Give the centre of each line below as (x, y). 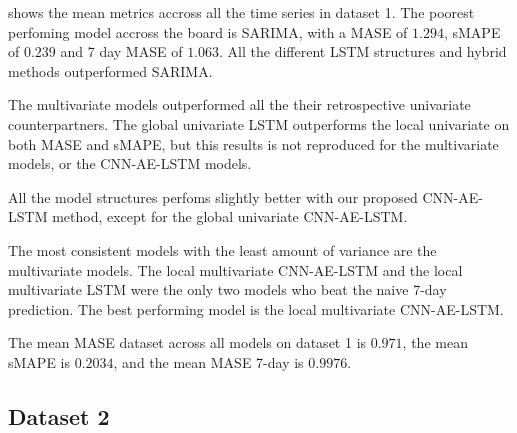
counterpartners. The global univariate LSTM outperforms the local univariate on (259, 123)
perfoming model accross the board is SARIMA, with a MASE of (208, 31)
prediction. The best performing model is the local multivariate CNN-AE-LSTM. (256, 308)
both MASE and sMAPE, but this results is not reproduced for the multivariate (253, 143)
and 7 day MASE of (121, 51)
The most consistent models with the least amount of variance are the (222, 249)
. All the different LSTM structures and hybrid (363, 51)
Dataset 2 (59, 415)
